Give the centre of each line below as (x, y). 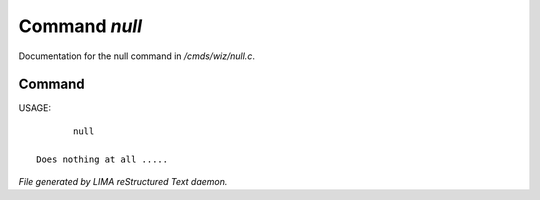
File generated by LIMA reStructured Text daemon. (123, 182)
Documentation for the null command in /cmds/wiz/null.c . (136, 56)
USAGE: (35, 108)
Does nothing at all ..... (102, 159)
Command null (80, 26)
